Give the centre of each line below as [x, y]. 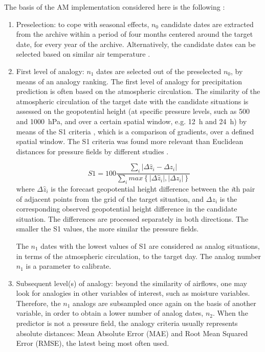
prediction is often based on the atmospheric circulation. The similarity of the [138, 91]
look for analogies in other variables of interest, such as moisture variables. [133, 293]
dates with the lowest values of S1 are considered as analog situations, [150, 245]
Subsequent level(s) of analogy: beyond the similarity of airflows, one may [131, 283]
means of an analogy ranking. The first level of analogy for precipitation [129, 81]
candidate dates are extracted [207, 24]
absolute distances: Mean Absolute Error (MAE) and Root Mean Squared [132, 333]
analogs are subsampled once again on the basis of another [164, 303]
